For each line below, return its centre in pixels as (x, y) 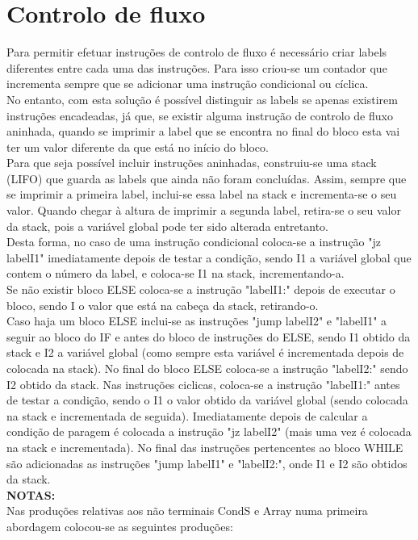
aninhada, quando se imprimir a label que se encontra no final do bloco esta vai (203, 131)
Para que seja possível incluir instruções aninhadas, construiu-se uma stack (192, 163)
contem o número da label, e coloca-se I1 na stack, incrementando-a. (176, 273)
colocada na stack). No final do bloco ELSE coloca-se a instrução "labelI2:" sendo (207, 368)
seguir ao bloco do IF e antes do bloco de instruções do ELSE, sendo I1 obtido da (209, 336)
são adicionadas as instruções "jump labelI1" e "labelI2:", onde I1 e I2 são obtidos (207, 463)
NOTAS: (31, 494)
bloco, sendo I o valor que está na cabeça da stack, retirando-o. (163, 305)
